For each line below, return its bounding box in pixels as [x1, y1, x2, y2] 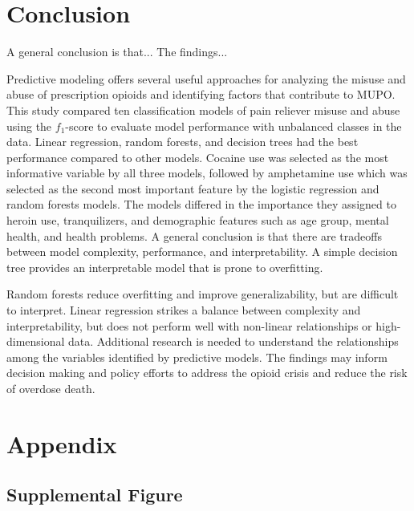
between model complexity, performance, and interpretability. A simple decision [6, 243, 398, 260]
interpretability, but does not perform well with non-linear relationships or [6, 317, 372, 334]
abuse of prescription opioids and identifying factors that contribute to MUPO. [6, 86, 396, 103]
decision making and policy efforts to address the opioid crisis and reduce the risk [6, 364, 408, 381]
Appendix [6, 427, 117, 460]
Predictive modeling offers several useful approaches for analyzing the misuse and [6, 70, 406, 87]
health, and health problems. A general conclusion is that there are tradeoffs [6, 227, 382, 244]
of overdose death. [6, 380, 95, 396]
